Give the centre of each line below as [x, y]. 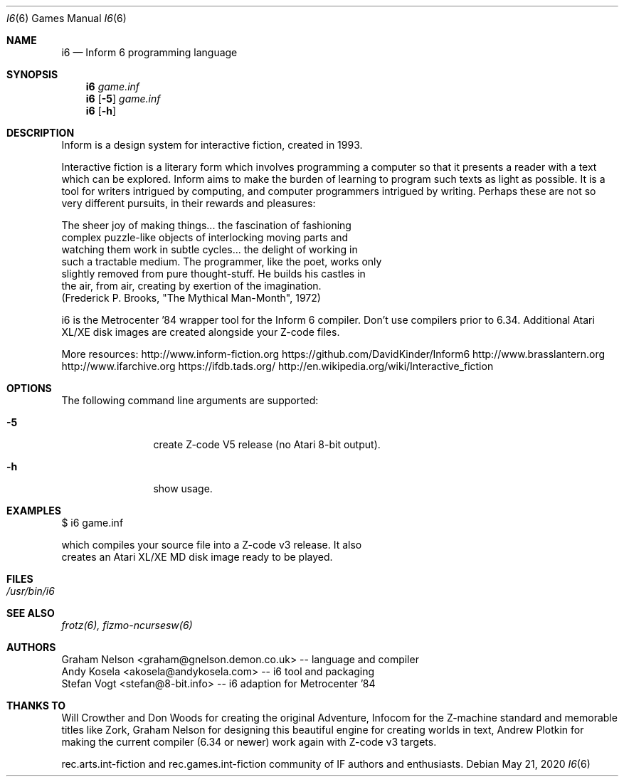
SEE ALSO [31, 613]
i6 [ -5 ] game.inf [123, 99]
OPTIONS [29, 388]
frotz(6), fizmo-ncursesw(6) [127, 625]
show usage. [183, 488]
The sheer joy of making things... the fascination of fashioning [206, 225]
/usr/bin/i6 [31, 591]
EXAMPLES [34, 511]
